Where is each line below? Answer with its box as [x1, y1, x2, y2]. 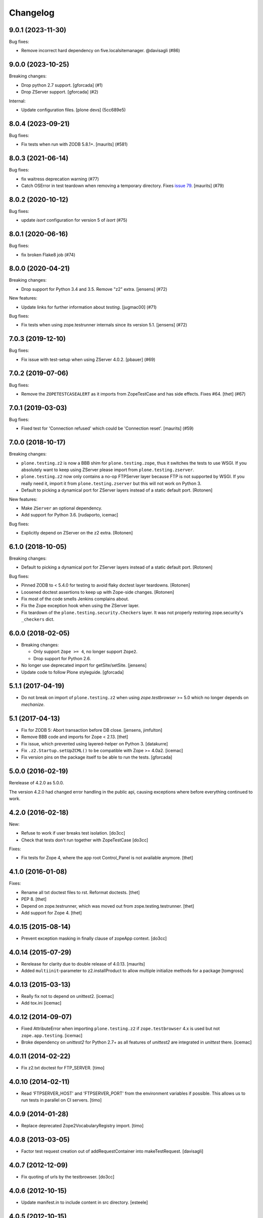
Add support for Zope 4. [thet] [21, 910, 82, 915]
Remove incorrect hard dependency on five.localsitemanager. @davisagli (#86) [21, 48, 180, 54]
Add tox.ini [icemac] [21, 1000, 62, 1006]
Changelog [9, 7, 55, 18]
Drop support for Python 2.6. [33, 655, 91, 661]
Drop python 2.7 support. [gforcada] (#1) [21, 82, 103, 88]
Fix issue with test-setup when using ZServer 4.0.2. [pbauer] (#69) [21, 356, 156, 362]
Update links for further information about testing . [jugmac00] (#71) [21, 304, 157, 310]
